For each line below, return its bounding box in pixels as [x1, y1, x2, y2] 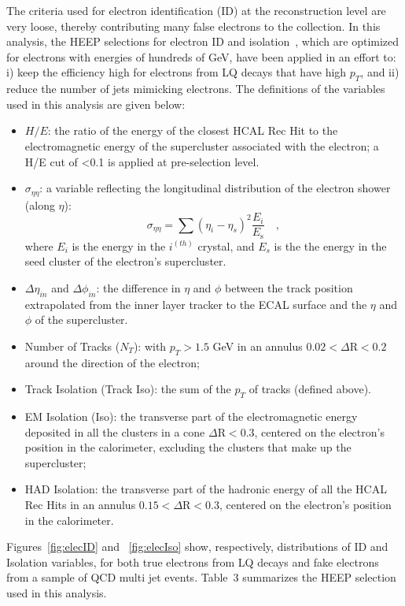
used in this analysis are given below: [6, 95, 186, 112]
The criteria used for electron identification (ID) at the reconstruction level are [6, 2, 386, 18]
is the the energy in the [274, 237, 387, 254]
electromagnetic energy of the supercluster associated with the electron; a [24, 137, 379, 154]
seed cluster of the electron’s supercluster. [24, 253, 226, 270]
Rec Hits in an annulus [24, 496, 136, 513]
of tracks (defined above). [249, 381, 371, 397]
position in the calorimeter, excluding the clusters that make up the [24, 439, 352, 455]
